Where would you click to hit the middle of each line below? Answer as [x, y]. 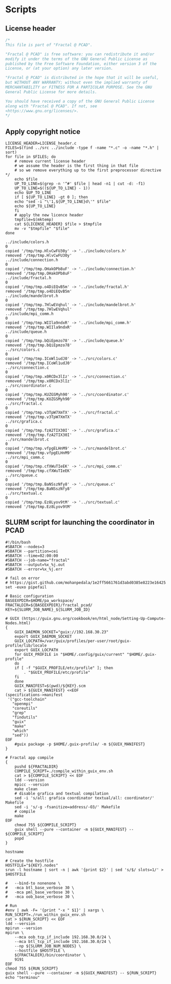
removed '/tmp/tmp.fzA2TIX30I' [39, 435]
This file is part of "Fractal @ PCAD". [49, 45]
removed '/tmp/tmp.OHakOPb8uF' [39, 274]
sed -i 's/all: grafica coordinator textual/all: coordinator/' [84, 798]
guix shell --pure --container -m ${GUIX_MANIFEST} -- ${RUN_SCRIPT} [81, 973]
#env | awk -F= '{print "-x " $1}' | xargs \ [55, 910]
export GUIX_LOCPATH [36, 650]
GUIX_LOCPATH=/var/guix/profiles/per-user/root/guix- [73, 641]
